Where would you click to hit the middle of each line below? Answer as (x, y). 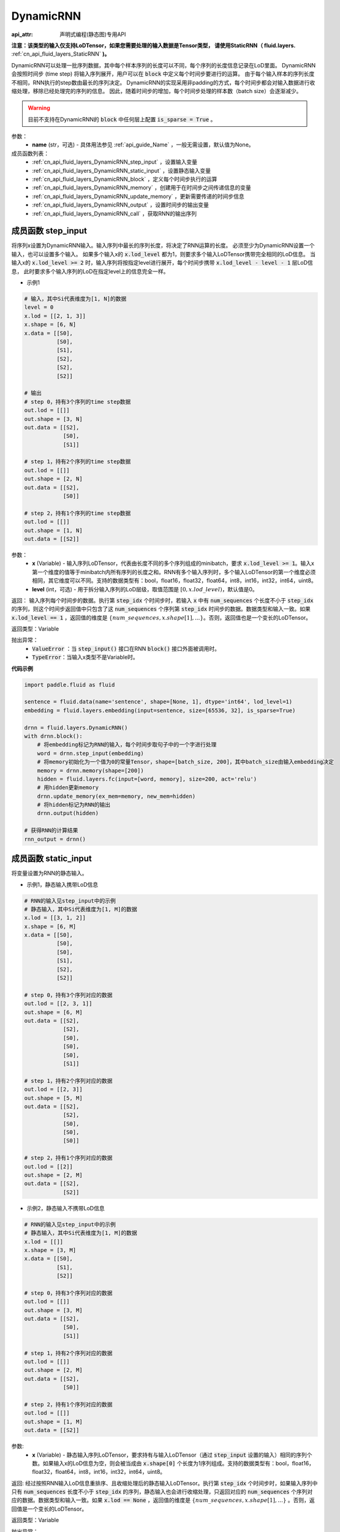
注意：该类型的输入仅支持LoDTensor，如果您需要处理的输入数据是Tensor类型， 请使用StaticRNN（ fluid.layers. (153, 45)
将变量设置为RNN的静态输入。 (50, 873)
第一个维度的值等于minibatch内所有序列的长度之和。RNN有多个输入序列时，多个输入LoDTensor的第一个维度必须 (174, 572)
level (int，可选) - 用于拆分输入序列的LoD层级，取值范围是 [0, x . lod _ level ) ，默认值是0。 (145, 589)
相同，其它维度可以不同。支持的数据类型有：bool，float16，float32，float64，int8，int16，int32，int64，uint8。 (174, 581)
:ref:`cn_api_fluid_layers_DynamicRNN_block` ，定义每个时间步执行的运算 (125, 179)
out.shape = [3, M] (53, 1310)
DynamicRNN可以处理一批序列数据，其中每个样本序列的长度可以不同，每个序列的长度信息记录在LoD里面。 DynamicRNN (164, 65)
